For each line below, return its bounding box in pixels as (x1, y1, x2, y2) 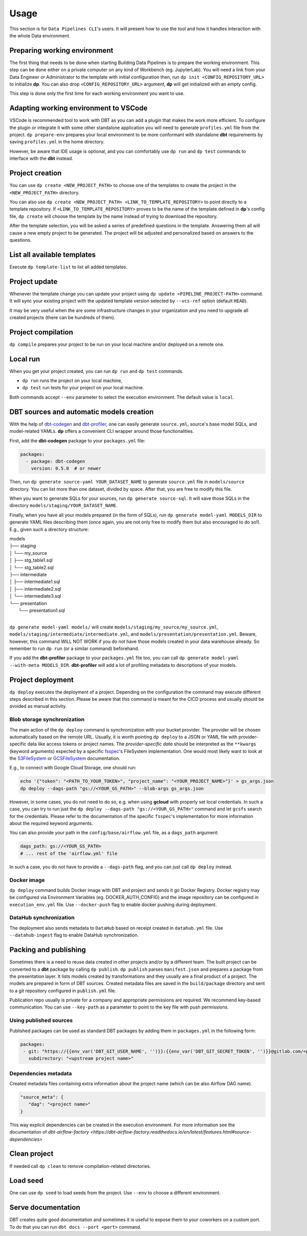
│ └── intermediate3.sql (9, 593, 61, 599)
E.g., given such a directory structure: (9, 526, 89, 532)
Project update (9, 277, 58, 286)
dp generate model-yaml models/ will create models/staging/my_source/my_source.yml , (9, 624, 218, 630)
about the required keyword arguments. (9, 820, 93, 826)
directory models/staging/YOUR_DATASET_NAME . (9, 502, 118, 509)
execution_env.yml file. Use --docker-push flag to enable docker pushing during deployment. (9, 902, 217, 908)
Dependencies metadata (9, 1070, 72, 1077)
